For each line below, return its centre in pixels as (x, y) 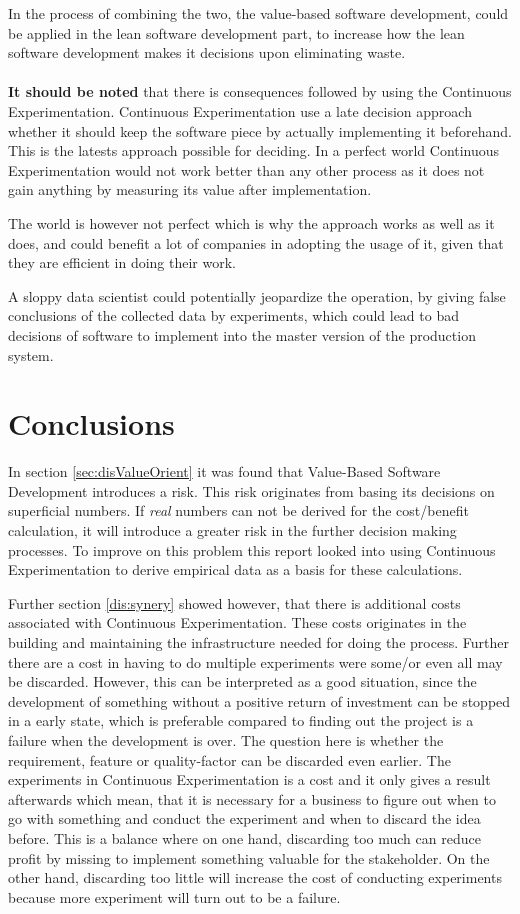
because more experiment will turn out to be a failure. (174, 896)
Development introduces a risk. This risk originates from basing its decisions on (251, 490)
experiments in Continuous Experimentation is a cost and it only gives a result (249, 779)
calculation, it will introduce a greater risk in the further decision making (232, 530)
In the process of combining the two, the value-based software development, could (258, 13)
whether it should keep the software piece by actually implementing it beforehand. (260, 130)
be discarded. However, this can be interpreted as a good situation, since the (242, 681)
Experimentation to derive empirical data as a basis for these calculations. (235, 569)
